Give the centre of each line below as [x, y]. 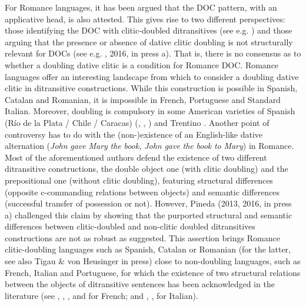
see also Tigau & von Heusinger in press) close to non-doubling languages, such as [153, 261]
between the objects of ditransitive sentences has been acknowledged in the [140, 284]
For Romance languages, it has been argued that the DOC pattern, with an [141, 7]
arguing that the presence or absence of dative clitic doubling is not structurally [149, 41]
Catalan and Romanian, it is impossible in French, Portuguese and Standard [143, 99]
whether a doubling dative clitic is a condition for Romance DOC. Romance [142, 64]
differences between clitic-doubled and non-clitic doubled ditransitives [130, 226]
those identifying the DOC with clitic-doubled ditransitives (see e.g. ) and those [149, 30]
